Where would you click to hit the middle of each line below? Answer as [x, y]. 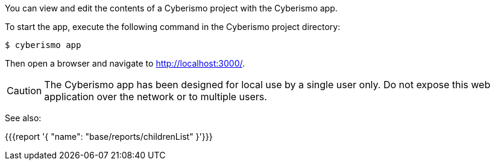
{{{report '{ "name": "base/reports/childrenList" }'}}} [109, 136]
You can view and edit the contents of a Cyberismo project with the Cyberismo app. [171, 8]
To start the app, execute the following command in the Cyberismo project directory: [173, 27]
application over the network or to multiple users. [156, 97]
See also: [23, 118]
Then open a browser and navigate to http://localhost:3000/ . [125, 63]
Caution [24, 91]
